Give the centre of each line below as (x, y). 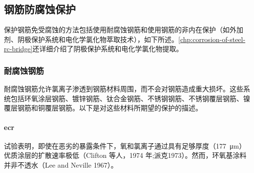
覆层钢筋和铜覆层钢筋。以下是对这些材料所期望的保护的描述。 (103, 108)
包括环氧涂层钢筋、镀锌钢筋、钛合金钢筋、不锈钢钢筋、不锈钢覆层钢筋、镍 (130, 98)
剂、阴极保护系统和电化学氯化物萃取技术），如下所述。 (91, 39)
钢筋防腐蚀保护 (40, 9)
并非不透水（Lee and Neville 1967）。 (61, 164)
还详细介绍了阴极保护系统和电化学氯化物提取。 (108, 49)
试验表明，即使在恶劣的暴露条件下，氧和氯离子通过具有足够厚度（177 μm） (125, 145)
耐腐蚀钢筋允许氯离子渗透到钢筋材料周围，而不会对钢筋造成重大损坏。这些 (124, 89)
